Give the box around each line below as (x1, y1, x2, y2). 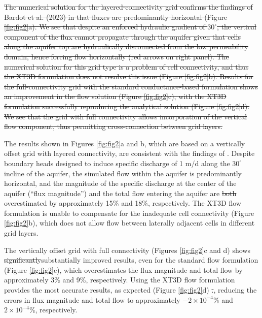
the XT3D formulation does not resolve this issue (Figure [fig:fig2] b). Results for (4, 71, 253, 82)
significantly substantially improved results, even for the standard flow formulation (4, 255, 258, 265)
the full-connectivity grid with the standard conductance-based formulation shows (4, 81, 258, 91)
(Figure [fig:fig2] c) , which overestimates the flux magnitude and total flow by (4, 264, 243, 275)
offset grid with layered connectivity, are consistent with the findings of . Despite (4, 148, 255, 158)
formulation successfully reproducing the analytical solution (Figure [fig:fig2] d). (4, 101, 250, 111)
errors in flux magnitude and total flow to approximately (4, 294, 180, 305)
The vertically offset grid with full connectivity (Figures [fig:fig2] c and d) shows (4, 244, 250, 255)
